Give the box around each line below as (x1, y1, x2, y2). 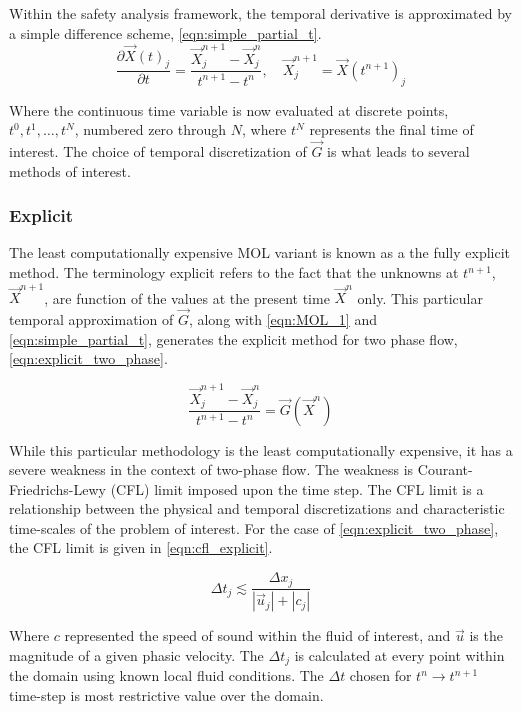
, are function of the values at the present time (44, 287, 330, 308)
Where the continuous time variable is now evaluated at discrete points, (9, 99, 449, 120)
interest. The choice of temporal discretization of (9, 141, 307, 161)
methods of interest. (9, 160, 131, 181)
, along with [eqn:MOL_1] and (188, 309, 377, 330)
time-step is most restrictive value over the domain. (9, 685, 324, 706)
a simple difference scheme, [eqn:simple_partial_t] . (9, 22, 322, 43)
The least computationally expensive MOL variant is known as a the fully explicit (9, 242, 511, 263)
